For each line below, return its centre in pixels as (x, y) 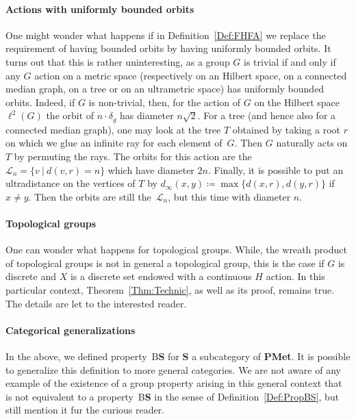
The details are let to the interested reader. (96, 303)
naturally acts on (312, 143)
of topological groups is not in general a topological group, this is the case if (165, 263)
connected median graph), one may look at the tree (113, 129)
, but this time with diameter (229, 196)
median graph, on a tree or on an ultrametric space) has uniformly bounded (165, 89)
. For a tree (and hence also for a (267, 115)
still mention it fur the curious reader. (85, 410)
